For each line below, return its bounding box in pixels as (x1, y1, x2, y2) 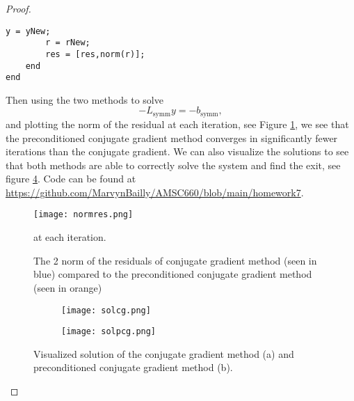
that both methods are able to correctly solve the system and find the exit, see (6, 157, 341, 172)
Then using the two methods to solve (6, 92, 163, 107)
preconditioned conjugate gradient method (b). (33, 360, 233, 375)
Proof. (6, 1, 31, 15)
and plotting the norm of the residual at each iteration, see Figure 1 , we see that (6, 116, 349, 131)
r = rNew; (45, 38, 90, 48)
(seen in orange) (33, 280, 102, 294)
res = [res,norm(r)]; (45, 49, 145, 59)
